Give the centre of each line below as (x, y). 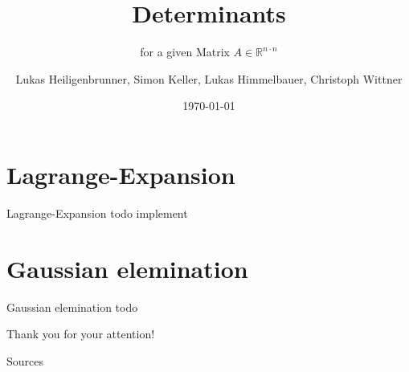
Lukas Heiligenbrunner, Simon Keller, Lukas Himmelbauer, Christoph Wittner (209, 78)
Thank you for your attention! (81, 334)
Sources (25, 360)
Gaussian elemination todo (72, 307)
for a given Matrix (185, 52)
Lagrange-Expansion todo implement (97, 213)
